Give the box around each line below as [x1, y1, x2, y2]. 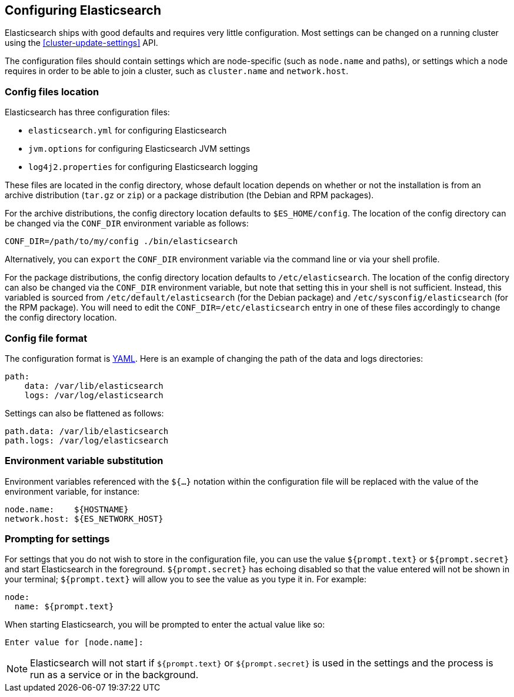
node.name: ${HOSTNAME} [5, 504, 129, 514]
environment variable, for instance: [5, 486, 140, 496]
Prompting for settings [5, 533, 110, 545]
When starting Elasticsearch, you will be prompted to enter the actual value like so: [5, 619, 325, 630]
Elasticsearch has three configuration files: [5, 107, 170, 118]
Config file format [5, 332, 88, 344]
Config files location [5, 85, 99, 98]
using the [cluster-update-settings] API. [5, 38, 158, 48]
